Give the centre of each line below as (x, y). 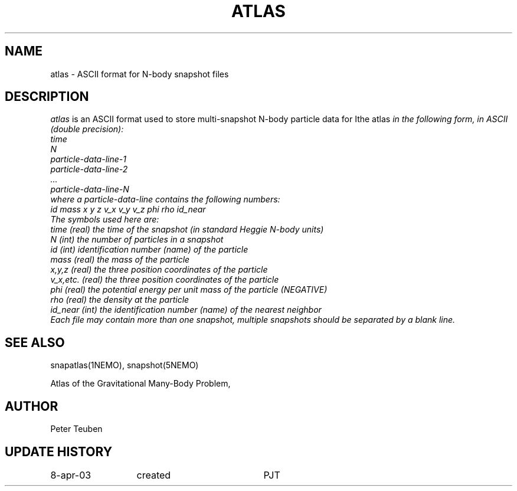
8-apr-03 (71, 475)
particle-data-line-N (90, 189)
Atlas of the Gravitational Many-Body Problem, (140, 384)
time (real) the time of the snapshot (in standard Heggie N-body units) (187, 230)
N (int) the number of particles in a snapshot (137, 240)
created (154, 475)
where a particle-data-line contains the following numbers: (165, 199)
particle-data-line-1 (88, 159)
